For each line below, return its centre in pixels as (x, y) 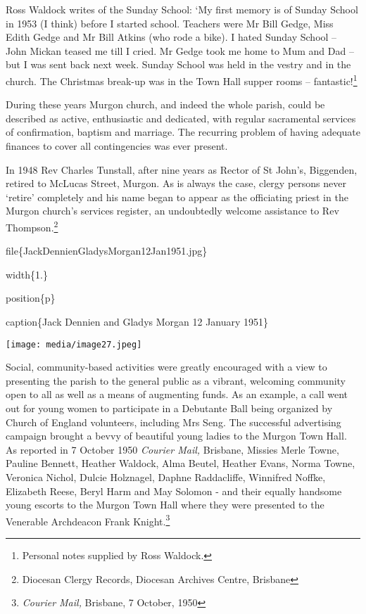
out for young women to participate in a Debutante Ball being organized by (169, 408)
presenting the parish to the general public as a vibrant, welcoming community (176, 380)
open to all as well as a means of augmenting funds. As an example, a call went (177, 394)
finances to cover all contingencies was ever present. (117, 146)
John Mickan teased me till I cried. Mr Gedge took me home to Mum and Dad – (180, 50)
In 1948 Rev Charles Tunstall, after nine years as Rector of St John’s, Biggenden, (182, 169)
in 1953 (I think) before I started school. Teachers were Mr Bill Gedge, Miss (170, 23)
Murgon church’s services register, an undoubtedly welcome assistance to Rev (172, 211)
